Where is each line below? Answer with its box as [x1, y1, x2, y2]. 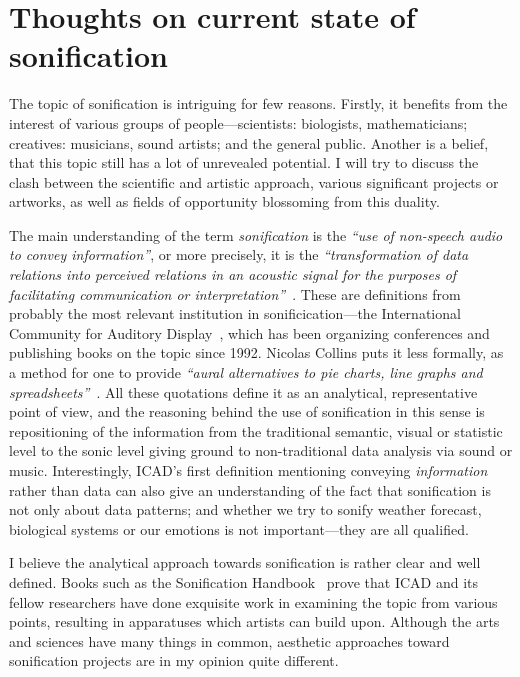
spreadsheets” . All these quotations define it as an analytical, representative [9, 381, 478, 402]
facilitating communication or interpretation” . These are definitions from [9, 283, 461, 304]
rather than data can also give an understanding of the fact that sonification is [9, 479, 491, 500]
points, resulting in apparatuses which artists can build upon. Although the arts [9, 611, 500, 632]
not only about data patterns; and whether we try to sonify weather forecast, [9, 499, 482, 520]
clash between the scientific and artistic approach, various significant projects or [9, 171, 499, 192]
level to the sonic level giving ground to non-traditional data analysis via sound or [9, 440, 513, 461]
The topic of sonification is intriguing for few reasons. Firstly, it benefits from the [9, 93, 508, 114]
